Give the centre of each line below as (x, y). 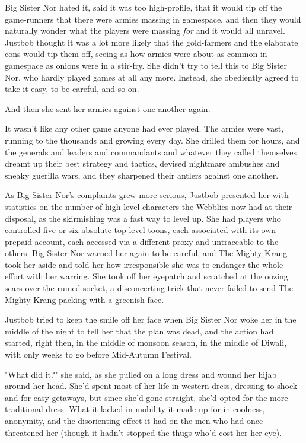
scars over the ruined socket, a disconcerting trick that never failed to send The (149, 288)
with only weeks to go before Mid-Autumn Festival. (98, 354)
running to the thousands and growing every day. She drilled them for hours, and (152, 140)
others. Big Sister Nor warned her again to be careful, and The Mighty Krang (146, 253)
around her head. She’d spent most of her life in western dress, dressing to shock (151, 386)
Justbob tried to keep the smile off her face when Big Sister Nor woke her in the (151, 319)
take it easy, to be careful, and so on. (72, 89)
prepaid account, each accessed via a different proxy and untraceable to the (142, 241)
